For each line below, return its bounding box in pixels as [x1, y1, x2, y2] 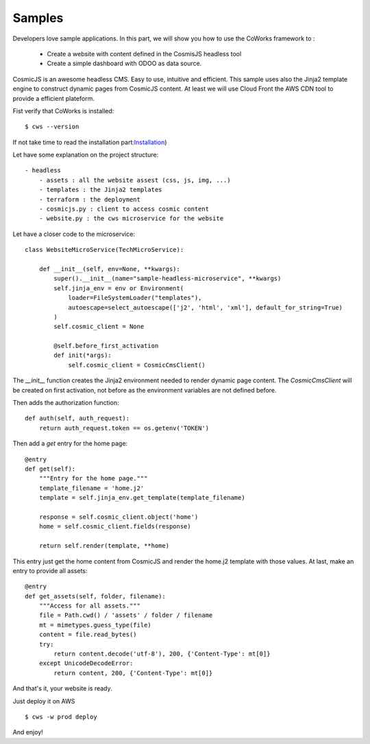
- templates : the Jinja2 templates [38, 186, 162, 194]
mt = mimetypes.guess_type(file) [38, 621, 152, 629]
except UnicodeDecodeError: [38, 660, 134, 667]
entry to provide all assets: [12, 566, 88, 574]
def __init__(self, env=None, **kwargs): [38, 265, 181, 272]
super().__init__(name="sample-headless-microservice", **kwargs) [53, 275, 282, 283]
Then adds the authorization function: [12, 399, 119, 407]
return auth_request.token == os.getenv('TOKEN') [38, 424, 209, 432]
